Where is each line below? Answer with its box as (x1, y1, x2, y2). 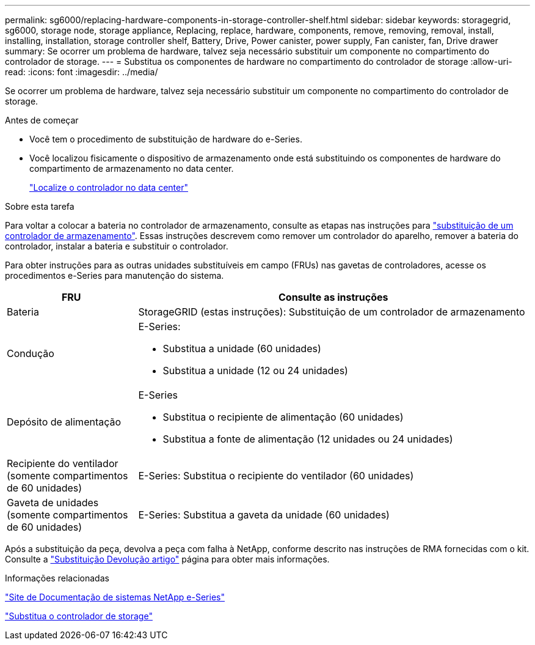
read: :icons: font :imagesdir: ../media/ (5, 67, 158, 77)
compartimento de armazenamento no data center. (29, 163, 234, 174)
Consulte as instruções (278, 291, 388, 303)
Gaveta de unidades (7, 496, 99, 509)
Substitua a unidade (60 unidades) (162, 342, 321, 355)
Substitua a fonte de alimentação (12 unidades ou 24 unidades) (162, 433, 453, 445)
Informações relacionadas (5, 573, 109, 583)
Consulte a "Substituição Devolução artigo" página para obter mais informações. (5, 554, 330, 564)
